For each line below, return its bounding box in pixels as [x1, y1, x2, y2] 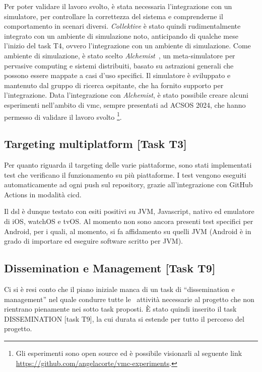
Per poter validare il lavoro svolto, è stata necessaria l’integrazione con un [4, 1, 232, 11]
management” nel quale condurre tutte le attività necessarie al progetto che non [4, 293, 254, 304]
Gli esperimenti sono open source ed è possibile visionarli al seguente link [16, 347, 242, 358]
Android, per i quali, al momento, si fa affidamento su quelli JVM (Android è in [4, 226, 251, 236]
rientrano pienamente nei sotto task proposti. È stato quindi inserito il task [4, 304, 237, 314]
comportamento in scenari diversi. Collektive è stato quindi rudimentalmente [4, 21, 241, 31]
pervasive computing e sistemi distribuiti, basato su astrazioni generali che [4, 60, 234, 70]
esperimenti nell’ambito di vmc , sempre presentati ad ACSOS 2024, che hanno [4, 99, 246, 110]
